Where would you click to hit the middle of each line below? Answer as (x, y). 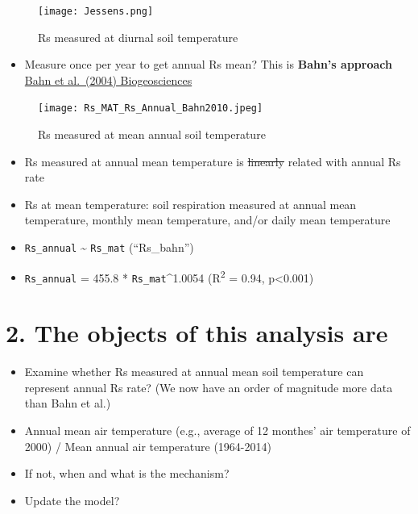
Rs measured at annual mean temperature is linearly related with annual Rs (213, 161)
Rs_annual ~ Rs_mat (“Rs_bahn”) (109, 247)
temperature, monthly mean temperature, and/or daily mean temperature (207, 220)
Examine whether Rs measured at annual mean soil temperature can (194, 372)
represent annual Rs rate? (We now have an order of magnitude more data (209, 387)
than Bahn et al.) (68, 403)
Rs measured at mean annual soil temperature (152, 134)
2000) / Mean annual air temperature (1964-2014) (148, 446)
